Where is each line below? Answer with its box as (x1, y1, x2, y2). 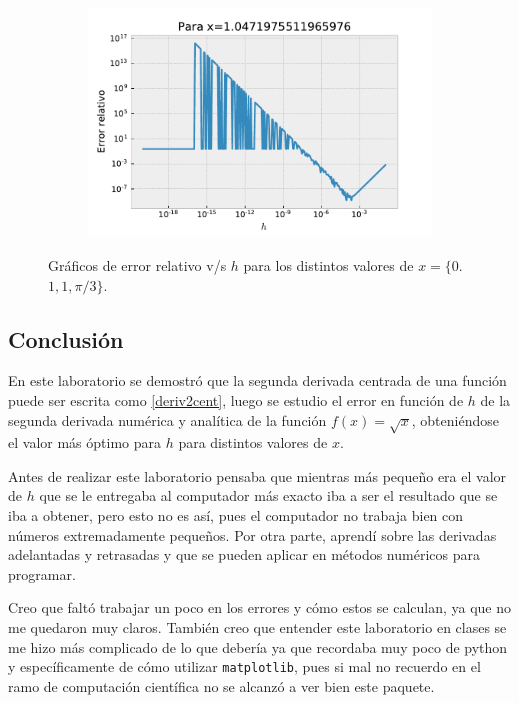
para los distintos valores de (243, 254, 414, 275)
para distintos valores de (178, 432, 328, 453)
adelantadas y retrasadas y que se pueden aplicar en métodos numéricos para (8, 544, 480, 565)
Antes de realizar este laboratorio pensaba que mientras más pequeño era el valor (8, 465, 507, 486)
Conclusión (8, 323, 124, 354)
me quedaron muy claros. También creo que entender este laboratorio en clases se (8, 617, 507, 638)
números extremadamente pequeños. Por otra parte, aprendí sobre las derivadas (8, 524, 497, 545)
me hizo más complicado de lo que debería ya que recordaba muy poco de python (8, 636, 508, 657)
